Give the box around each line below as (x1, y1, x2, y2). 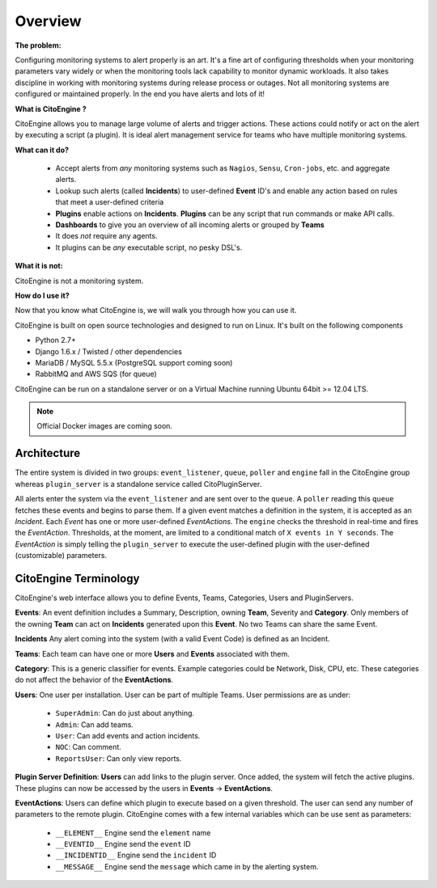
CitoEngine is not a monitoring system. (15, 276, 144, 285)
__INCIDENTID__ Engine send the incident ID (55, 850, 217, 861)
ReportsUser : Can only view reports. (55, 753, 182, 763)
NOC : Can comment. (55, 742, 121, 752)
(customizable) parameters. (15, 551, 108, 560)
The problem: (15, 40, 62, 50)
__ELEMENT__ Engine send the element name (55, 827, 211, 837)
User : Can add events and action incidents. (55, 730, 201, 740)
